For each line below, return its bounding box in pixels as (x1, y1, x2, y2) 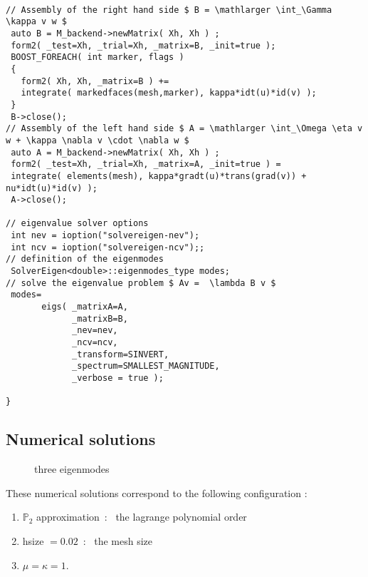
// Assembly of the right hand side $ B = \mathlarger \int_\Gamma (6, 4, 332, 15)
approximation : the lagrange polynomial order (36, 509, 247, 524)
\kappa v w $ (6, 16, 67, 27)
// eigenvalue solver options (6, 218, 149, 229)
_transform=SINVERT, (72, 349, 169, 359)
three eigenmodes (34, 461, 110, 476)
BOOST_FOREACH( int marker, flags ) (11, 52, 184, 63)
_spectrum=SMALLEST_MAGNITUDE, (72, 361, 220, 372)
